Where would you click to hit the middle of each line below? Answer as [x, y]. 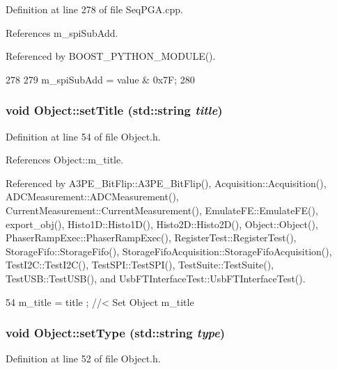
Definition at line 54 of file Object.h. [83, 136]
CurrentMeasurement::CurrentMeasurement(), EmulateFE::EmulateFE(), [162, 210]
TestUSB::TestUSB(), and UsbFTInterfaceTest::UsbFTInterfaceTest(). [156, 278]
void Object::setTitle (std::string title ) [114, 110]
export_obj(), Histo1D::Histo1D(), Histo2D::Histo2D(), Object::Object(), [162, 224]
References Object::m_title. [65, 160]
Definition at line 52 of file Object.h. [83, 359]
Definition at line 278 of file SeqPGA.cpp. [94, 9]
